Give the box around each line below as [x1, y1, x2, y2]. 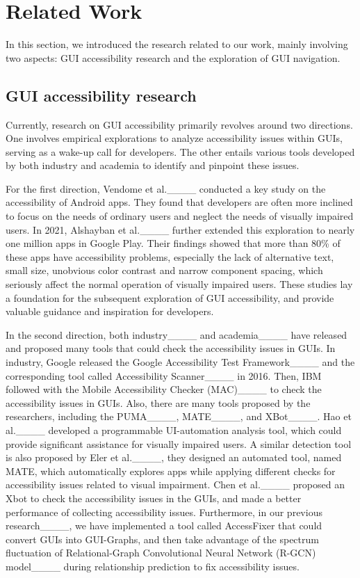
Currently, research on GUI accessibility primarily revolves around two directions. [6, 117, 353, 131]
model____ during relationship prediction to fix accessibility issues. [6, 559, 300, 573]
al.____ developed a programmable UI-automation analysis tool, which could [6, 422, 342, 437]
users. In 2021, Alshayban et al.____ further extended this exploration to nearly [6, 222, 355, 236]
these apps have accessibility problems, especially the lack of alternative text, [6, 249, 334, 264]
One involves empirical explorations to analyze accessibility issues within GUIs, [6, 131, 343, 145]
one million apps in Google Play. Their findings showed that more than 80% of [6, 236, 341, 250]
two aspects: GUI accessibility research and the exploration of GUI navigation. [6, 50, 341, 65]
